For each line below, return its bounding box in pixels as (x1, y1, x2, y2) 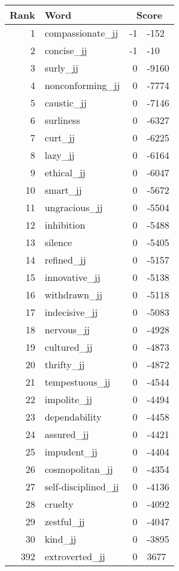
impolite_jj (44, 392, 92, 406)
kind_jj (44, 532, 77, 546)
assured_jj (44, 427, 89, 441)
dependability (44, 410, 102, 424)
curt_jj (44, 131, 75, 144)
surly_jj (44, 61, 78, 75)
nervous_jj (44, 323, 90, 336)
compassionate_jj (44, 26, 119, 40)
